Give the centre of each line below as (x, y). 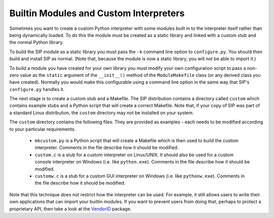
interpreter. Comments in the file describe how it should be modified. (107, 148)
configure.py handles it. (37, 89)
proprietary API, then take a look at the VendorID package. (71, 209)
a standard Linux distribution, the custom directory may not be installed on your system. (101, 113)
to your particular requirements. (43, 129)
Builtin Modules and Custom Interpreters (97, 13)
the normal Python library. (37, 42)
